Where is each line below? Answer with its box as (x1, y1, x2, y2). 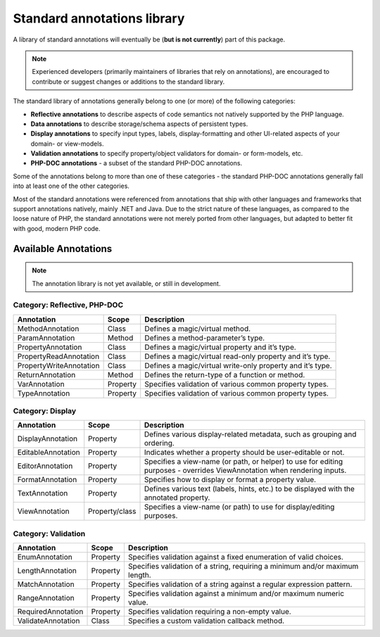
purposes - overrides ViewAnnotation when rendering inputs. (144, 465, 347, 475)
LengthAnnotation (17, 566, 77, 576)
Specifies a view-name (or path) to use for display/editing (144, 502, 335, 512)
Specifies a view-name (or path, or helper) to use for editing (144, 457, 343, 467)
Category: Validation (13, 529, 86, 538)
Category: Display (13, 406, 77, 416)
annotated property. (144, 493, 210, 503)
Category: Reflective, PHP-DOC (13, 300, 124, 310)
